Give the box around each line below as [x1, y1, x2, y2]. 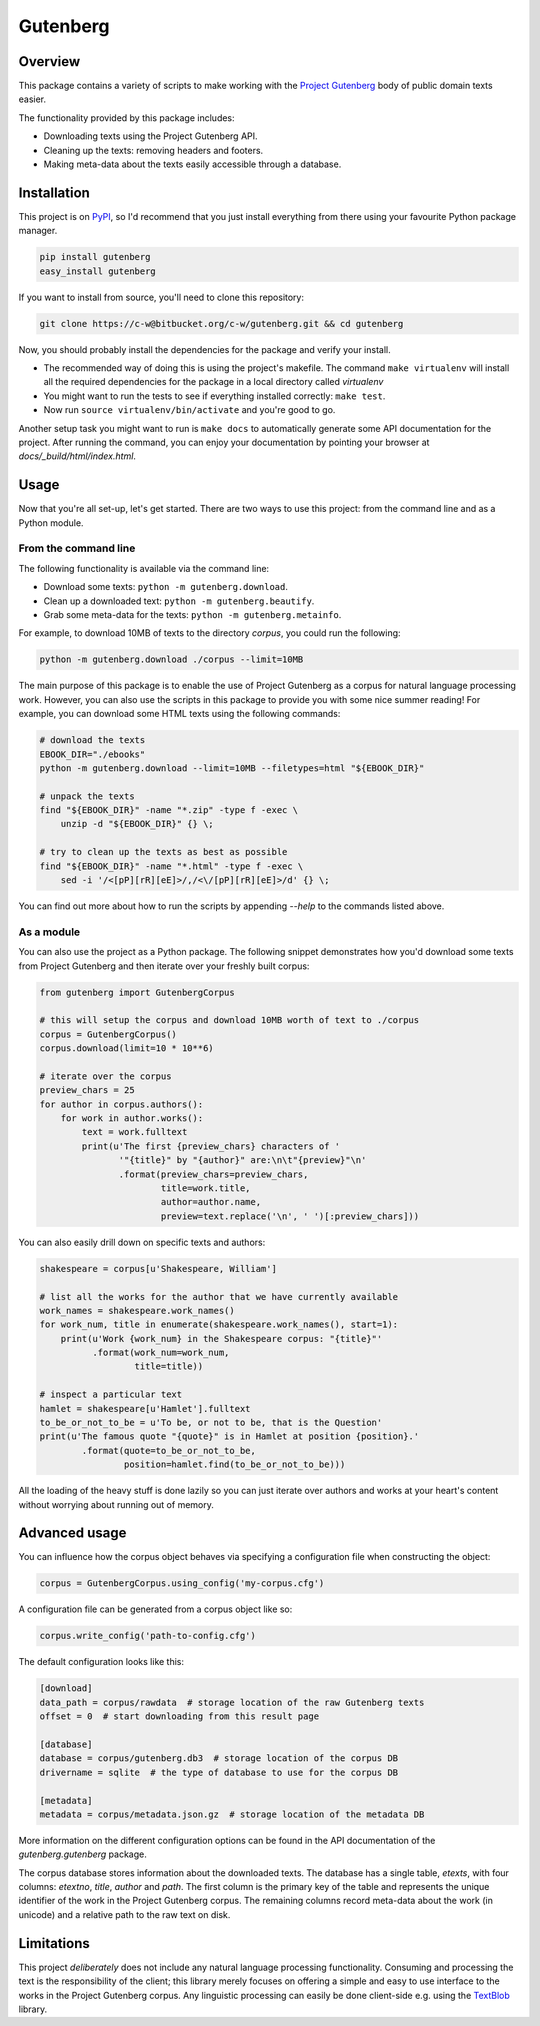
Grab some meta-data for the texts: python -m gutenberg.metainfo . [43, 608, 342, 620]
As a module [18, 925, 81, 939]
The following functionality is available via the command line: [18, 562, 270, 574]
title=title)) [134, 1361, 204, 1372]
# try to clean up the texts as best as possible [39, 846, 288, 858]
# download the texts [39, 735, 146, 746]
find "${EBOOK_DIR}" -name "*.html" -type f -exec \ [39, 860, 304, 872]
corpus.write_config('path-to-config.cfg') [39, 1630, 257, 1642]
